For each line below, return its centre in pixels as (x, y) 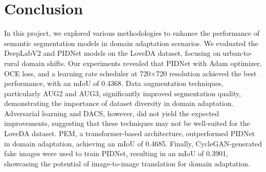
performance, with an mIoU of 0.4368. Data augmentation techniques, (114, 83)
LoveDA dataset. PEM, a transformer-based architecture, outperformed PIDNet (130, 133)
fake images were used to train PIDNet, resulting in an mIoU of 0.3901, (116, 153)
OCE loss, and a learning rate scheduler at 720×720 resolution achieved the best (130, 73)
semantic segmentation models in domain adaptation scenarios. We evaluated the (131, 43)
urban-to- (238, 53)
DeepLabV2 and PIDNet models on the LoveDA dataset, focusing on (112, 53)
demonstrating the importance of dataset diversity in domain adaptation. (119, 103)
